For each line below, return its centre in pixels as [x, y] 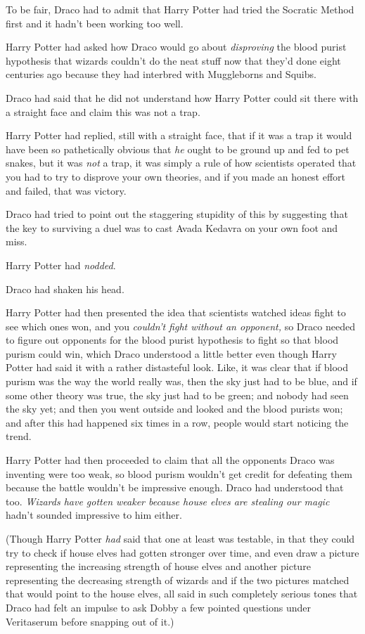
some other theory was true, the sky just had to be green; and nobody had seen [177, 395]
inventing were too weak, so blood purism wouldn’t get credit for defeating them [179, 473]
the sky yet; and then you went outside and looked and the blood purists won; [174, 409]
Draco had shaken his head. [65, 289]
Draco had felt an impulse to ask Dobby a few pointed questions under [159, 607]
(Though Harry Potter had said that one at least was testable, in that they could [180, 538]
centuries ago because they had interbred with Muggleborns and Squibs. [161, 74]
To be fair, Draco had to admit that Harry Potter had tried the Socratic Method [180, 9]
